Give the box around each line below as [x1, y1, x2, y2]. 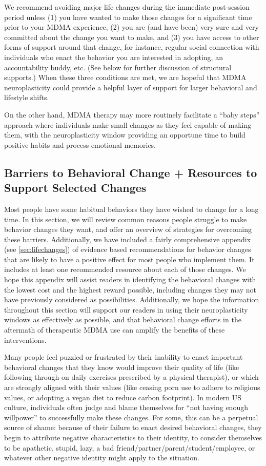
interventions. [4, 334, 47, 345]
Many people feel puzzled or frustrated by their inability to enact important [4, 352, 243, 362]
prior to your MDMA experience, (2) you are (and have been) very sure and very [4, 22, 259, 32]
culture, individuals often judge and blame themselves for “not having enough [4, 402, 248, 413]
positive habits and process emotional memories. [4, 139, 156, 150]
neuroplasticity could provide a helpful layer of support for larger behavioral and [4, 82, 257, 92]
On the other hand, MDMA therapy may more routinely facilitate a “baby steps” [4, 109, 260, 120]
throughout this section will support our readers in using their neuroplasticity [4, 304, 248, 315]
